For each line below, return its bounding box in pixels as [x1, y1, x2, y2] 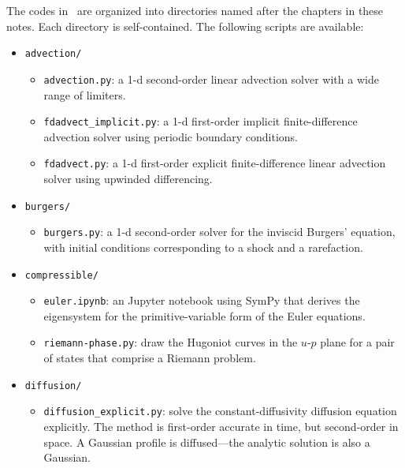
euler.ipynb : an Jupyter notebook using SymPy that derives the [43, 292, 360, 309]
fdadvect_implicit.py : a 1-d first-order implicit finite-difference [43, 113, 358, 129]
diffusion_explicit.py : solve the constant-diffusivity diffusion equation [43, 402, 397, 419]
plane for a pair [320, 334, 395, 350]
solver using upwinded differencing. [43, 170, 213, 186]
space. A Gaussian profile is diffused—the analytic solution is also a [43, 433, 370, 450]
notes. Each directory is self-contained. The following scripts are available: [6, 17, 364, 34]
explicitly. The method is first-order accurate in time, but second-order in [43, 417, 399, 434]
